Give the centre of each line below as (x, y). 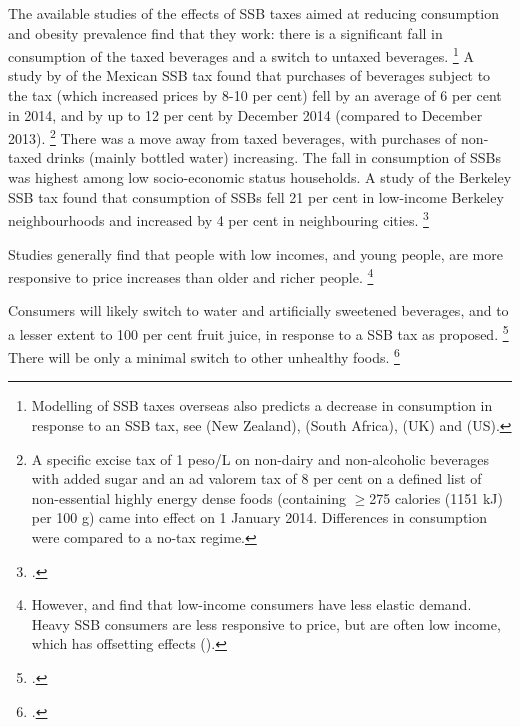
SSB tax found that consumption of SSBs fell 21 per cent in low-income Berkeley (256, 196)
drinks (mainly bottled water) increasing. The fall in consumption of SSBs (273, 157)
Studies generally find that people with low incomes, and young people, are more (255, 253)
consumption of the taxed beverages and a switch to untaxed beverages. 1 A (241, 54)
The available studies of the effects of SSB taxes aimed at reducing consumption (253, 13)
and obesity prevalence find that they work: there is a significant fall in (225, 32)
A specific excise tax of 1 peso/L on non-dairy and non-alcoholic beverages (260, 458)
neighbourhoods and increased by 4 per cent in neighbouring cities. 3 (218, 218)
